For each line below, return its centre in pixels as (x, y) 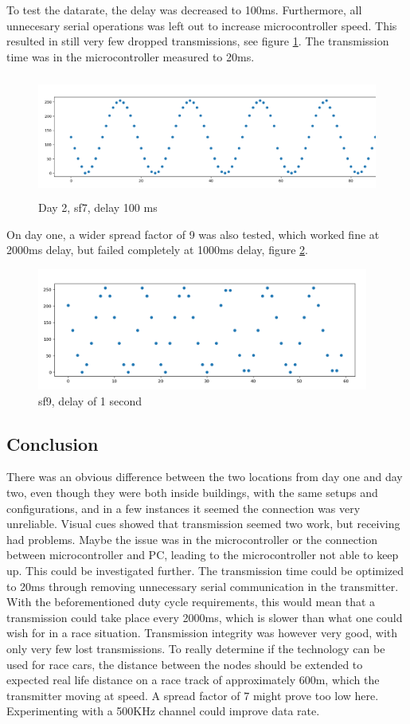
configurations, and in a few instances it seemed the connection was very (184, 508)
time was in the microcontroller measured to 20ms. (131, 56)
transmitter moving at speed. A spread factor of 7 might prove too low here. (193, 695)
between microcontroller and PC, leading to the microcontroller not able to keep (203, 555)
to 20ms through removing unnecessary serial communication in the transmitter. (203, 586)
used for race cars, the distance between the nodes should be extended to (185, 664)
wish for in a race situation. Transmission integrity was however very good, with (202, 633)
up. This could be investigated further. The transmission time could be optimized (205, 571)
